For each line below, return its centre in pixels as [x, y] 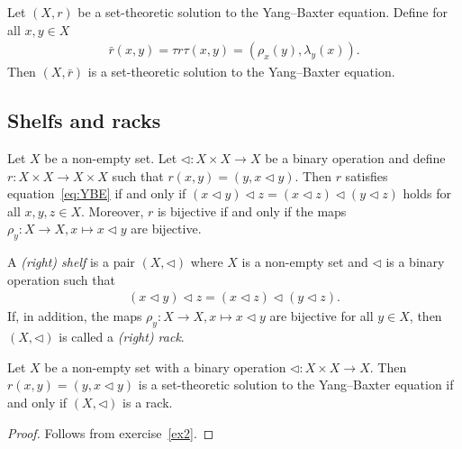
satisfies [367, 175]
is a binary [415, 262]
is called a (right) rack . [122, 337]
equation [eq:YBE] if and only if [97, 193]
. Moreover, [113, 211]
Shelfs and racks [84, 120]
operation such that [61, 279]
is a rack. [148, 402]
